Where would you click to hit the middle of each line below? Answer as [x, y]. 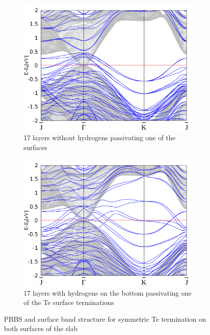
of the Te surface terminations [69, 302]
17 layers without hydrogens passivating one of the [100, 137]
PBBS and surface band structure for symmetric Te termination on [105, 319]
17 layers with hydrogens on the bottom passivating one [108, 292]
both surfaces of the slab [41, 328]
